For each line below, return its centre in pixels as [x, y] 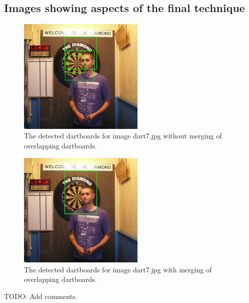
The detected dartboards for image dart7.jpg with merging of [118, 269]
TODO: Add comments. [41, 296]
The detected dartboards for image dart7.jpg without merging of [123, 136]
